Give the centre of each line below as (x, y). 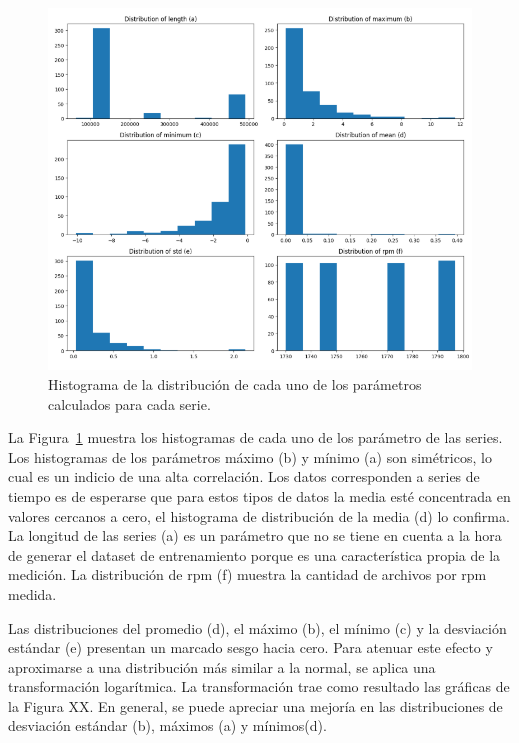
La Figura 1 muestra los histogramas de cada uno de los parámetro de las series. (255, 437)
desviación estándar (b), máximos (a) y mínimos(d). (167, 725)
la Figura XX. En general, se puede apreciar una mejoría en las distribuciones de (255, 705)
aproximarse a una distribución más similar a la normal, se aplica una (222, 666)
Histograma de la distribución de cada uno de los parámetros (235, 383)
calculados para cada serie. (129, 403)
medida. (32, 593)
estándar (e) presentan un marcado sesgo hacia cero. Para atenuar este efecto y (250, 647)
